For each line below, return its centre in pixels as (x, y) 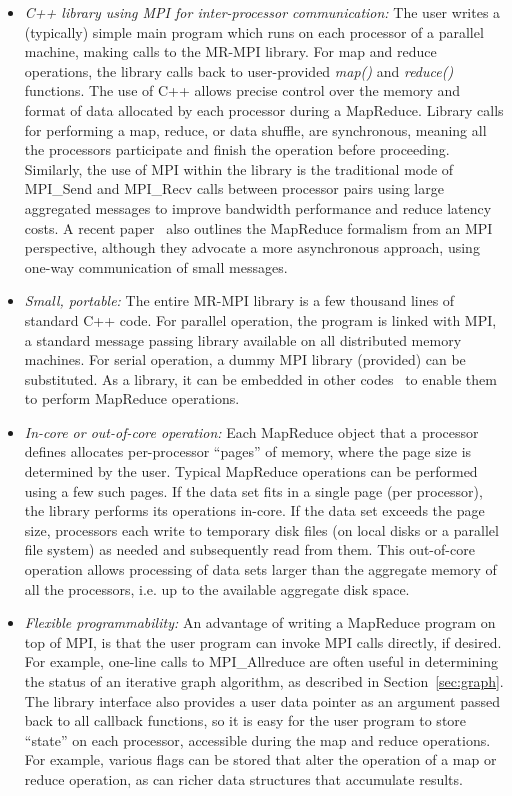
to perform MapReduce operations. (132, 398)
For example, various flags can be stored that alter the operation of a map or (260, 759)
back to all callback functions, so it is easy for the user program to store (245, 720)
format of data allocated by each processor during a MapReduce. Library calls (264, 109)
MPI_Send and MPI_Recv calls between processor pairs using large (234, 188)
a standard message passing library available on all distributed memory (243, 339)
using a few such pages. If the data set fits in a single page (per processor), (253, 490)
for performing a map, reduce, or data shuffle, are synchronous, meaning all (255, 129)
